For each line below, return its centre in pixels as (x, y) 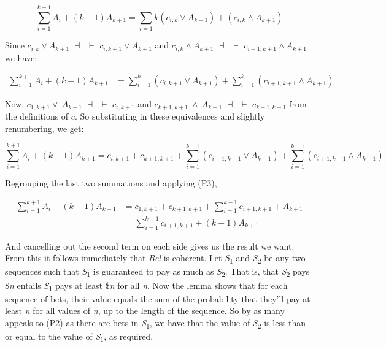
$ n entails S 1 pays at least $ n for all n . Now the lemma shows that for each (146, 286)
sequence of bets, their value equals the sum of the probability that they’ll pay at (158, 298)
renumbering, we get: (44, 128)
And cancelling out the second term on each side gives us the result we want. (150, 246)
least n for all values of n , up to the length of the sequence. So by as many (145, 311)
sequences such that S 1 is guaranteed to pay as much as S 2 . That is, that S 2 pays (157, 272)
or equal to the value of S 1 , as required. (79, 337)
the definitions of (37, 116)
